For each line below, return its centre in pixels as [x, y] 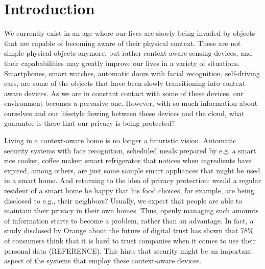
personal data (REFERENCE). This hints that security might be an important [128, 250]
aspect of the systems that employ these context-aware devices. [103, 261]
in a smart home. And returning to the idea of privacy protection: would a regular [133, 180]
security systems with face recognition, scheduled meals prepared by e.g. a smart [130, 150]
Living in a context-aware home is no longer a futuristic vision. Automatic [120, 140]
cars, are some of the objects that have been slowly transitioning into [112, 83]
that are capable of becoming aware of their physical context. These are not [123, 43]
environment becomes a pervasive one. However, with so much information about [131, 103]
